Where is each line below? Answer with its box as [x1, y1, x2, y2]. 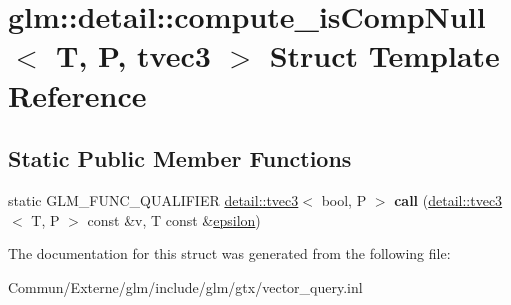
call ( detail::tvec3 [394, 189, 503, 210]
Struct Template [269, 35, 500, 76]
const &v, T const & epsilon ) [87, 209, 261, 230]
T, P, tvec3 [56, 35, 211, 76]
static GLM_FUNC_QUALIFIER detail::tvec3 [8, 189, 299, 210]
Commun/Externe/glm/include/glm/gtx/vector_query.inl [8, 276, 363, 297]
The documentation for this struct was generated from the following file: [8, 243, 451, 264]
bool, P [321, 189, 367, 210]
